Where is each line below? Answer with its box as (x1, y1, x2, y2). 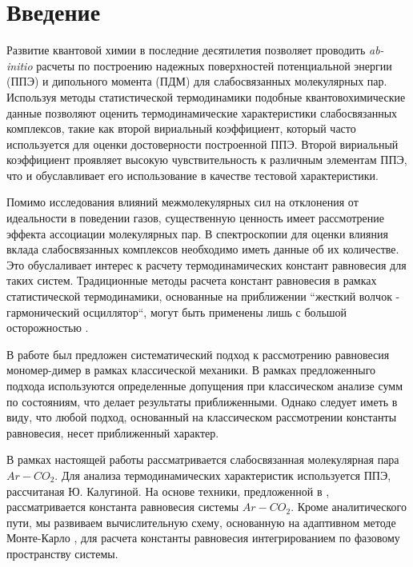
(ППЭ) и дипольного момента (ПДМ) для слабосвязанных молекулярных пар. (6, 73, 387, 90)
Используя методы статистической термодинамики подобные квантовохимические (6, 88, 406, 105)
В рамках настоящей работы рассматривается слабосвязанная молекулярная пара (6, 451, 399, 468)
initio (6, 57, 33, 74)
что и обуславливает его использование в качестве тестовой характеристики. (6, 166, 379, 183)
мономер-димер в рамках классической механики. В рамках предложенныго (6, 361, 376, 378)
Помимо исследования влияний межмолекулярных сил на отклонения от (6, 194, 359, 210)
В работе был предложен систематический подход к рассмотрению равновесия (6, 345, 390, 362)
